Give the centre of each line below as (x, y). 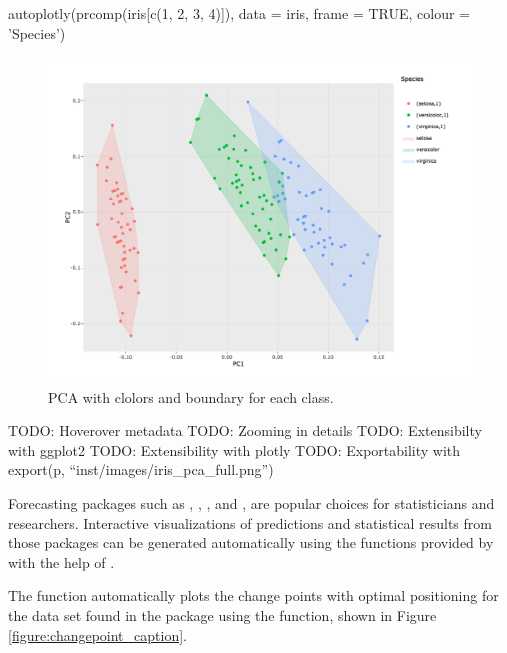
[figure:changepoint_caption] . (97, 634)
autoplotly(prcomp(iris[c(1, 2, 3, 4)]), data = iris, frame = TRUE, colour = (239, 13)
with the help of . (61, 561)
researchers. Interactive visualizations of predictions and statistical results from (250, 522)
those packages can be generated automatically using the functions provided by (251, 542)
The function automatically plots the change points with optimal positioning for (253, 595)
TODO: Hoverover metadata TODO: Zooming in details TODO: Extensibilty (245, 430)
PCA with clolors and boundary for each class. (191, 396)
